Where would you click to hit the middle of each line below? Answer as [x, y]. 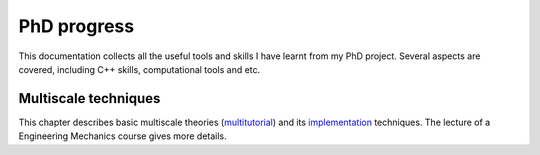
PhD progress [76, 26]
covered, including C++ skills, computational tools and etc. [139, 69]
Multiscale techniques [89, 98]
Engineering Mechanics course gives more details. [122, 136]
